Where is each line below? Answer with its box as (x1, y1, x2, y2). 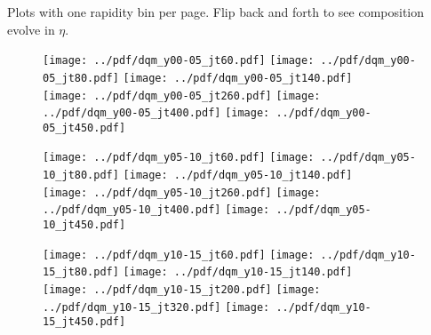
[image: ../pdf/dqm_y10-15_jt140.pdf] (123, 266, 353, 279)
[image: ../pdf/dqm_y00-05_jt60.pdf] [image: (43, 54, 315, 68)
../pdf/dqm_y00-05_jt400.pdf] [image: (43, 107, 270, 120)
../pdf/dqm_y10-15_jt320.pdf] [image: (43, 300, 270, 314)
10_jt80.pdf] (43, 169, 119, 182)
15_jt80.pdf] (43, 266, 119, 279)
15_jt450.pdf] (43, 315, 126, 329)
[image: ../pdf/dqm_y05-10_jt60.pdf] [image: (43, 151, 315, 164)
